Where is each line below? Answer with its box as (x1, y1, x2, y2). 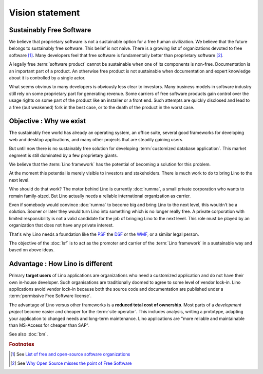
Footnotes (9, 341, 35, 348)
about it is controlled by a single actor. (9, 75, 86, 81)
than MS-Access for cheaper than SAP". (9, 322, 90, 328)
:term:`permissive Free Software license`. (9, 293, 92, 299)
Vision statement (9, 7, 80, 18)
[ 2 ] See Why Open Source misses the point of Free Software (10, 360, 132, 366)
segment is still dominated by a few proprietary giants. (9, 152, 118, 158)
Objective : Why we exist (9, 117, 86, 125)
